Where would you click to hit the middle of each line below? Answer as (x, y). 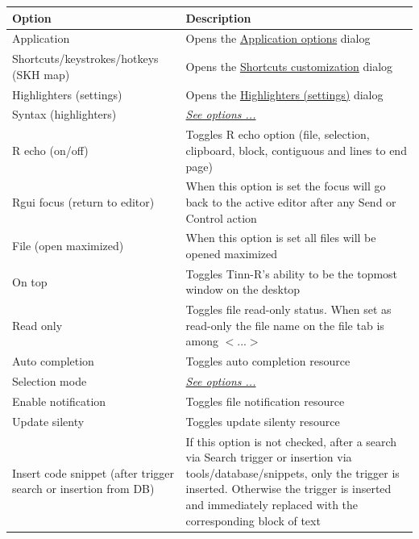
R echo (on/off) (50, 150)
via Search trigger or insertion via (269, 457)
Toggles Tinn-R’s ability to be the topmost (292, 273)
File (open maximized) (68, 246)
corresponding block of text (253, 520)
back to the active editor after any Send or (291, 201)
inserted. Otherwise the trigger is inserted (288, 489)
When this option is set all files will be (281, 238)
